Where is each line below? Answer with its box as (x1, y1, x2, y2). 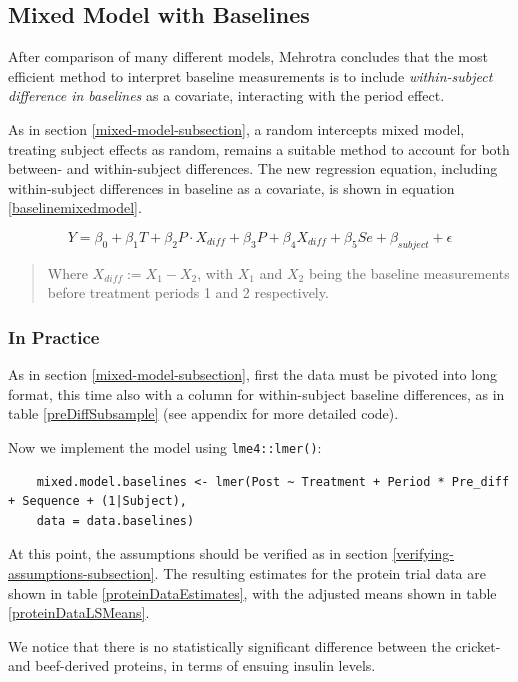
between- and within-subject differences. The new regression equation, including (8, 158, 498, 179)
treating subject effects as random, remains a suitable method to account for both (8, 138, 510, 159)
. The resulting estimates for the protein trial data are (154, 562, 486, 583)
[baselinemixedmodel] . (8, 197, 142, 218)
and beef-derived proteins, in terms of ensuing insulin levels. (8, 655, 376, 676)
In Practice (8, 324, 100, 349)
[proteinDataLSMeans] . (8, 602, 150, 623)
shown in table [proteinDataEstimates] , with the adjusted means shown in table (8, 582, 497, 603)
